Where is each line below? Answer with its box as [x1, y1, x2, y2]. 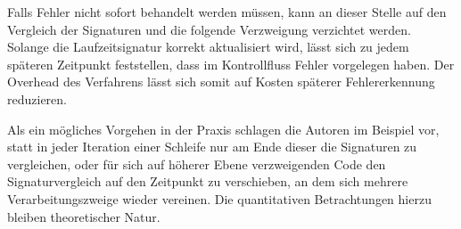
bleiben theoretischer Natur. [7, 207, 161, 225]
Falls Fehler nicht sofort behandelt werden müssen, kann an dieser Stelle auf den [7, 3, 447, 20]
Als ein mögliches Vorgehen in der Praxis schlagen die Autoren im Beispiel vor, [7, 119, 440, 138]
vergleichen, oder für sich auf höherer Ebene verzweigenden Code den [7, 154, 386, 173]
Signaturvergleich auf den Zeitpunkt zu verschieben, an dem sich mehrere [7, 172, 408, 191]
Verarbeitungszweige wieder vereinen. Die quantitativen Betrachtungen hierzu [7, 189, 432, 208]
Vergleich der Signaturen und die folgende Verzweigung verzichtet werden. [7, 20, 411, 38]
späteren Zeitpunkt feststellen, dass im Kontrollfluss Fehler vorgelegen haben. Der [7, 54, 455, 73]
